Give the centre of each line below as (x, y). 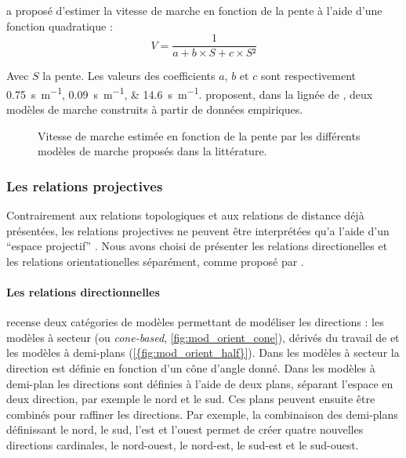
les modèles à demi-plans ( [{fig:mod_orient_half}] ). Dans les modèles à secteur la (203, 353)
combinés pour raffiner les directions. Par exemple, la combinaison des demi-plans (202, 414)
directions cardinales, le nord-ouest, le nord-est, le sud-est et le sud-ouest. (183, 445)
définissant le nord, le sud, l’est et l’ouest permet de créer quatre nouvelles (185, 429)
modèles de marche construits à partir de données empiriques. (155, 109)
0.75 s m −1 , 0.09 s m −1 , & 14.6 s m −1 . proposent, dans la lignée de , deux (190, 93)
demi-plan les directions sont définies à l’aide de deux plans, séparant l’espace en (200, 383)
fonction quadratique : (60, 25)
